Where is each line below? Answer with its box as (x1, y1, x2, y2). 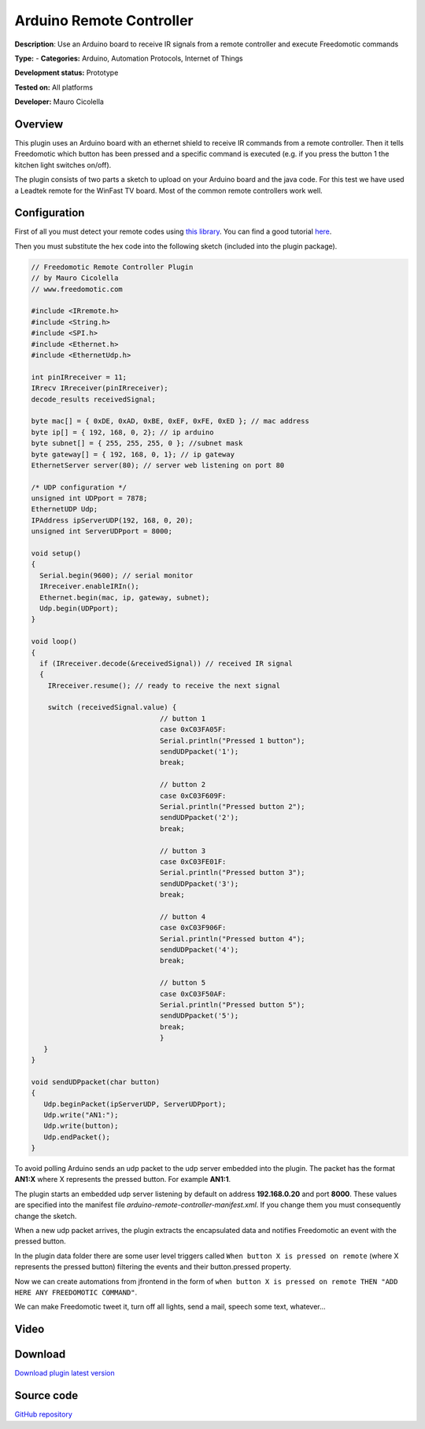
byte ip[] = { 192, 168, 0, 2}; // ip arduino (31, 427, 214, 437)
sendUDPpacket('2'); (159, 813, 239, 822)
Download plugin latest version (14, 1368, 115, 1378)
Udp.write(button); (43, 1121, 119, 1131)
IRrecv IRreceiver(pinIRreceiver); (31, 384, 168, 393)
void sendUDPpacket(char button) (31, 1077, 161, 1086)
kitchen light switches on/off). (14, 160, 112, 169)
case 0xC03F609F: (159, 791, 227, 800)
